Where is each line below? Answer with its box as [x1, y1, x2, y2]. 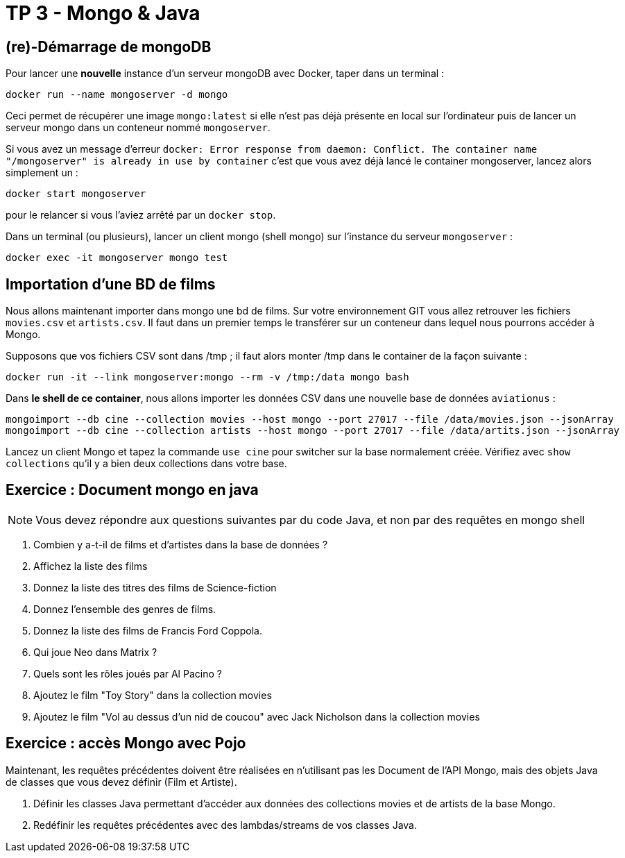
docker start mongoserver [6, 188, 146, 200]
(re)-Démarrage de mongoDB [6, 37, 212, 56]
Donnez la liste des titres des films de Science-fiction [33, 581, 277, 594]
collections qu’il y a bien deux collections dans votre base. [6, 457, 287, 470]
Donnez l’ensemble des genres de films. [33, 603, 216, 615]
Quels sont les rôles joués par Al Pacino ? [33, 667, 222, 680]
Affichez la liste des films [33, 560, 148, 572]
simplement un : [6, 167, 78, 179]
